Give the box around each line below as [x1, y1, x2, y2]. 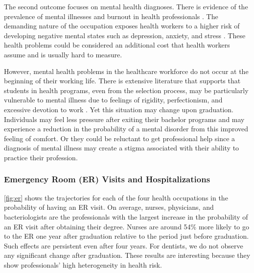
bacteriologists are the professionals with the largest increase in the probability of [4, 211, 248, 222]
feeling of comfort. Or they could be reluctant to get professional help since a [4, 133, 235, 143]
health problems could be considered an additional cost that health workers [4, 40, 230, 50]
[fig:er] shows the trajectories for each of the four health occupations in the [4, 192, 228, 202]
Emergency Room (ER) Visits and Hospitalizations [4, 173, 210, 185]
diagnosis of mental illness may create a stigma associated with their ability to [4, 143, 239, 153]
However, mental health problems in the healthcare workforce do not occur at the [4, 66, 249, 76]
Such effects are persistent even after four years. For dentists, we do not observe [4, 240, 243, 250]
